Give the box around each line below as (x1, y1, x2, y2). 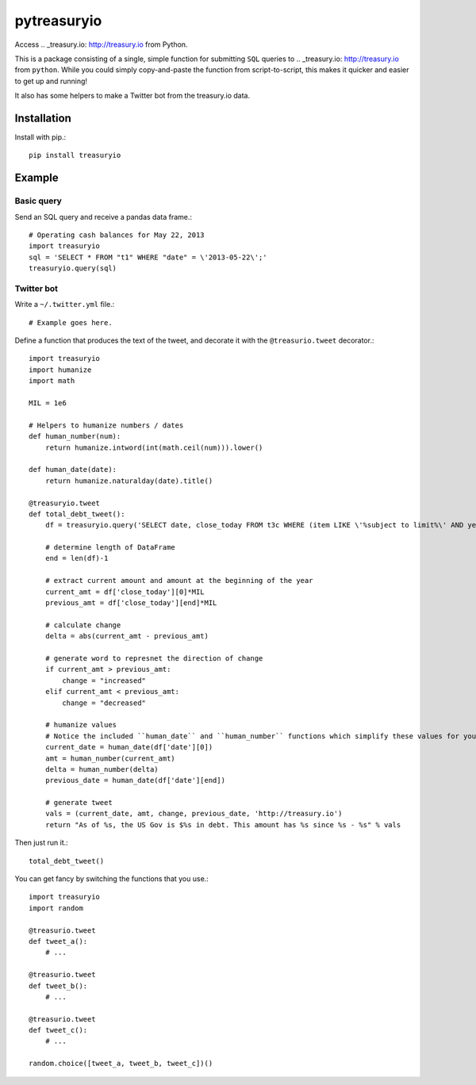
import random (29, 903, 83, 912)
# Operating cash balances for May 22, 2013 (29, 230, 205, 240)
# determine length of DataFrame (44, 543, 176, 552)
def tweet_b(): (29, 981, 88, 991)
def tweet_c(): (29, 1026, 88, 1035)
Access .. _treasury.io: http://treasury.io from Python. (14, 40, 188, 49)
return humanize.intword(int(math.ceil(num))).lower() (44, 443, 263, 452)
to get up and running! (14, 76, 87, 86)
